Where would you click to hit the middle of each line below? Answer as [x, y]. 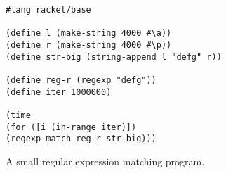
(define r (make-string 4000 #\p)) [89, 45]
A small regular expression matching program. [105, 161]
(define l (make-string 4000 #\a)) [89, 33]
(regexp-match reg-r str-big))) [81, 139]
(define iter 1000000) [59, 92]
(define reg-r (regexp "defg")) [81, 80]
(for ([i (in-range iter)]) [71, 127]
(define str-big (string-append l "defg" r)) [114, 57]
